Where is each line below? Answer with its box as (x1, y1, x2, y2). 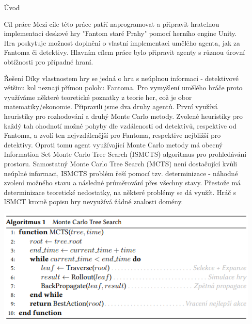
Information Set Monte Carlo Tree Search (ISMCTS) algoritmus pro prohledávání (4, 149, 247, 159)
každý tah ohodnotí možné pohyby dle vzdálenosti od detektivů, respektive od (4, 120, 236, 130)
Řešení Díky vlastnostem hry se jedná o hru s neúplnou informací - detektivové (4, 73, 239, 83)
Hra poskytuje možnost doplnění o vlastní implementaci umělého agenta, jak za (4, 37, 240, 48)
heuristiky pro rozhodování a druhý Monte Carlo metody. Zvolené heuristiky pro (4, 111, 243, 121)
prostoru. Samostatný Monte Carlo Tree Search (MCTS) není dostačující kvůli (4, 158, 237, 168)
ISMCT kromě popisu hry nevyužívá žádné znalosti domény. (4, 196, 183, 207)
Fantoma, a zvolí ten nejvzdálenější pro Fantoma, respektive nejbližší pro (4, 130, 221, 140)
